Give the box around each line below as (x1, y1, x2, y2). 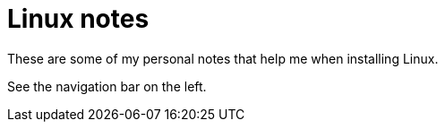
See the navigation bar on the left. (7, 78, 207, 94)
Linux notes (7, 4, 150, 34)
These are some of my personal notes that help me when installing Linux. (7, 50, 439, 66)
